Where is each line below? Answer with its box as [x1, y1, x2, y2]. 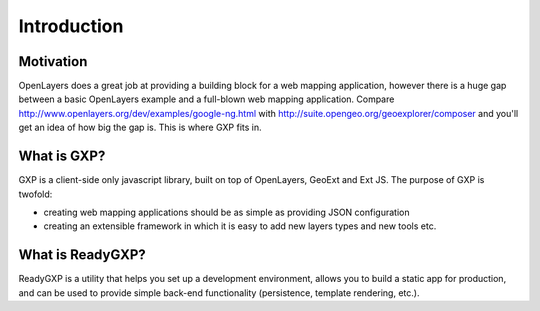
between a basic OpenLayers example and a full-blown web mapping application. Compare [18, 93, 395, 105]
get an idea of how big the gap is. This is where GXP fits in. [18, 121, 262, 134]
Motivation [18, 53, 88, 70]
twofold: [18, 188, 53, 200]
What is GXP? [18, 148, 106, 165]
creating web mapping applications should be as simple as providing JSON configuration [43, 206, 410, 218]
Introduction [18, 15, 124, 37]
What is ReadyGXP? [18, 246, 146, 264]
